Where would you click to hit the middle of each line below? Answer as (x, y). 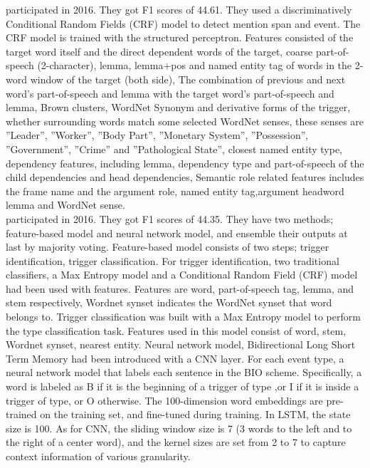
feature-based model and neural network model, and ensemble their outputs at (177, 233)
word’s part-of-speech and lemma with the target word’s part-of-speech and (170, 93)
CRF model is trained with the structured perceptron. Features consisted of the (180, 37)
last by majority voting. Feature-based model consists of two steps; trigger (168, 247)
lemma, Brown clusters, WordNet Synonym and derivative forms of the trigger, (178, 107)
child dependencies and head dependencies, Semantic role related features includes (185, 177)
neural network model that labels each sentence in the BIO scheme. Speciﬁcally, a (184, 372)
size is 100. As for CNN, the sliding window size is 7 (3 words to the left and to (179, 428)
